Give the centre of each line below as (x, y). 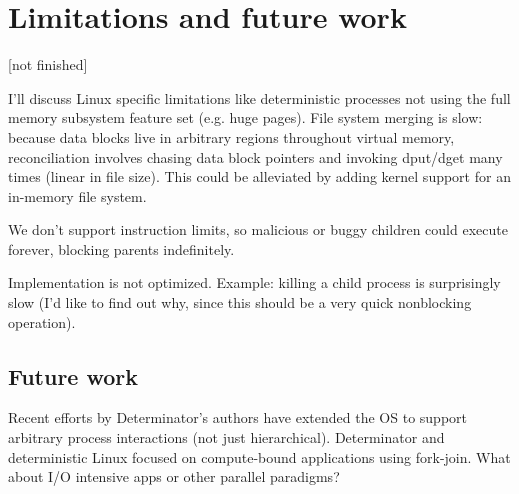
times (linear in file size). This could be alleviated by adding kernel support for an (259, 176)
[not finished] (48, 64)
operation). (42, 321)
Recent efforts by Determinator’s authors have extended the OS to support (237, 417)
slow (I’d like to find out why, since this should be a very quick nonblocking (240, 302)
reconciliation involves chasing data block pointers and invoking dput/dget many (255, 156)
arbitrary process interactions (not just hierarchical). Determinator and (226, 437)
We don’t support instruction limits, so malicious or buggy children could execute (258, 229)
